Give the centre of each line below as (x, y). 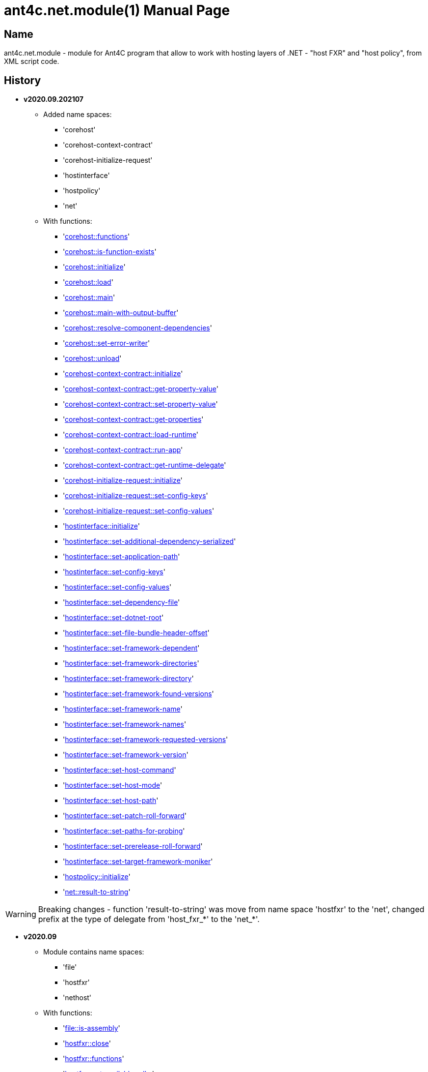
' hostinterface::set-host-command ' (120, 770)
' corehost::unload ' (92, 358)
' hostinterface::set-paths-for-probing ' (124, 831)
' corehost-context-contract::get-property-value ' (141, 389)
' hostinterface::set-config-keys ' (114, 572)
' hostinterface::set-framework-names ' (125, 724)
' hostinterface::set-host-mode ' (113, 785)
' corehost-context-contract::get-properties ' (133, 419)
